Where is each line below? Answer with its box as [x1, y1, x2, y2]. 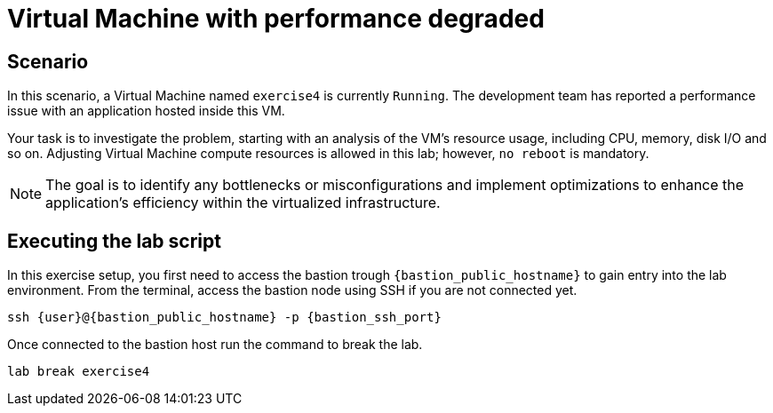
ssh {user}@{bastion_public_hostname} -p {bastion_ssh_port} [7, 310, 442, 325]
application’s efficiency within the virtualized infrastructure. [45, 194, 441, 212]
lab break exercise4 [7, 364, 150, 379]
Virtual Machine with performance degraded [7, 4, 545, 34]
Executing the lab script [7, 229, 221, 252]
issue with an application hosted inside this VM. [7, 103, 285, 119]
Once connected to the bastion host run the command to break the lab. [7, 337, 423, 353]
